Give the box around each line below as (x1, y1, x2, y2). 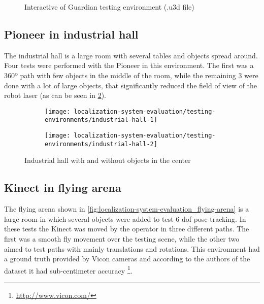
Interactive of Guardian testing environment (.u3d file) (24, 2, 194, 12)
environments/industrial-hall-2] (45, 140, 157, 148)
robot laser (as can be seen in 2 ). (4, 90, 106, 100)
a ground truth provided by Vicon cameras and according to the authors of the (4, 253, 250, 264)
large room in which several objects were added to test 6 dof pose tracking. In (4, 213, 246, 224)
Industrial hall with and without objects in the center (24, 155, 191, 165)
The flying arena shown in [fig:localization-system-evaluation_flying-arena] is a (4, 204, 249, 214)
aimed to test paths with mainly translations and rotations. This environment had (4, 243, 260, 254)
